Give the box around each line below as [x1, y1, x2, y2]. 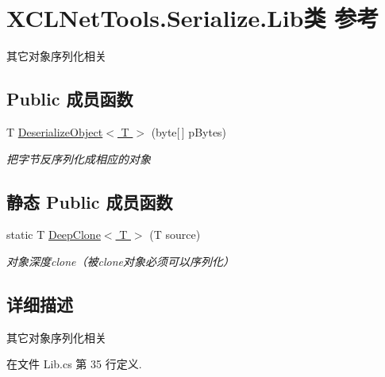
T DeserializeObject [6, 123, 103, 140]
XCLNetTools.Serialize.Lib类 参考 [6, 2, 379, 34]
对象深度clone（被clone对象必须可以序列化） [6, 252, 234, 269]
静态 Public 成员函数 [6, 189, 173, 214]
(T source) [149, 226, 201, 243]
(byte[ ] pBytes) [151, 123, 227, 140]
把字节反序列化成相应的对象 [6, 150, 151, 167]
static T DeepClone [6, 226, 101, 243]
